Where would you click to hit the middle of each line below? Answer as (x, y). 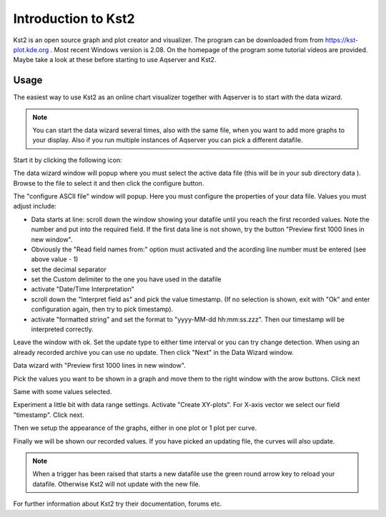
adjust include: (35, 206)
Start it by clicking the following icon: (68, 160)
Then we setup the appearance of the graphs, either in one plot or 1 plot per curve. (135, 428)
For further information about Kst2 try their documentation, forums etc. (118, 504)
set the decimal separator (69, 269)
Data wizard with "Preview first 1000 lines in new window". (99, 366)
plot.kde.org (31, 49)
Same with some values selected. (63, 392)
